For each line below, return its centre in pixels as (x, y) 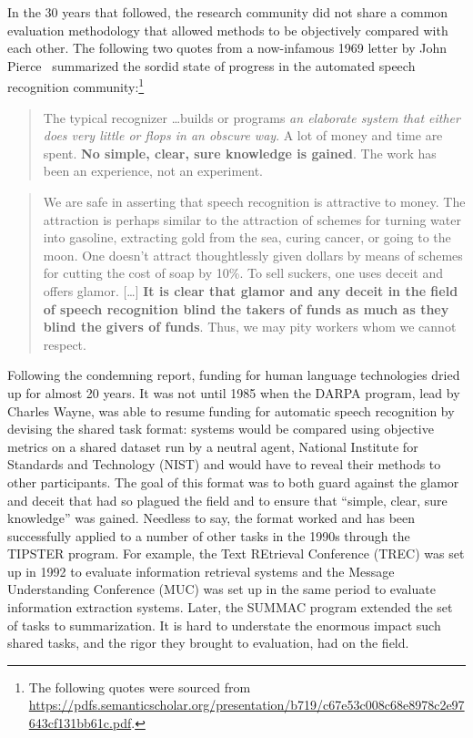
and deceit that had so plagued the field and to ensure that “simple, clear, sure (227, 500)
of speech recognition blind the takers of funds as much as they (246, 308)
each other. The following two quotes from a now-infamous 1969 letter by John (227, 48)
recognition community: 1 (76, 86)
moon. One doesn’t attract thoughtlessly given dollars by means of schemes (253, 255)
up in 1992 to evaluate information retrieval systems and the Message (201, 571)
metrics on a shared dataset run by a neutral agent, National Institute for (213, 446)
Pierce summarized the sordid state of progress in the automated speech (211, 65)
